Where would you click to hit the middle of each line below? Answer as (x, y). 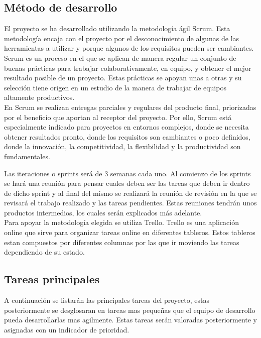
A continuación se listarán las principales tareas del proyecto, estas (107, 300)
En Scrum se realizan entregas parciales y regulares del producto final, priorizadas (130, 107)
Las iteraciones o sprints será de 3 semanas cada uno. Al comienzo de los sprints (127, 173)
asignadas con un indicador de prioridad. (67, 329)
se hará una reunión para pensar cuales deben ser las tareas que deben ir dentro (127, 183)
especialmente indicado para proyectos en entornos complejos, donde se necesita (126, 127)
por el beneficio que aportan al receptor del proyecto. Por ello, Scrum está (118, 117)
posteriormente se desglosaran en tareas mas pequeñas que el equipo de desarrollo (130, 310)
